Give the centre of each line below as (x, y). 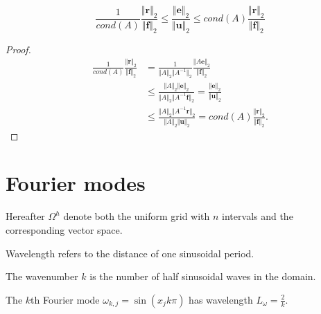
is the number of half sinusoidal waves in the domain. (203, 276)
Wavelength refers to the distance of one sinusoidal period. (130, 253)
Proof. (18, 49)
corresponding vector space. (64, 229)
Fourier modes (76, 183)
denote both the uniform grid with (137, 216)
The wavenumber (42, 276)
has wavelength (221, 299)
